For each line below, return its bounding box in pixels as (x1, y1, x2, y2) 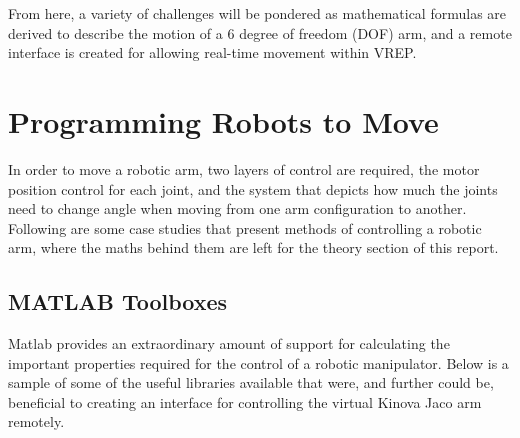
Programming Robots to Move (8, 100, 439, 141)
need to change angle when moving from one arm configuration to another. (8, 198, 467, 219)
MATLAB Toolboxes (8, 286, 228, 317)
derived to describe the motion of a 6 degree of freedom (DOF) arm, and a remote (8, 22, 512, 43)
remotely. (8, 411, 65, 432)
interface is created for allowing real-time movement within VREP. (8, 42, 417, 63)
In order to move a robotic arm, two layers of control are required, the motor (8, 158, 480, 179)
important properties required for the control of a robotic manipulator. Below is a (8, 352, 509, 373)
